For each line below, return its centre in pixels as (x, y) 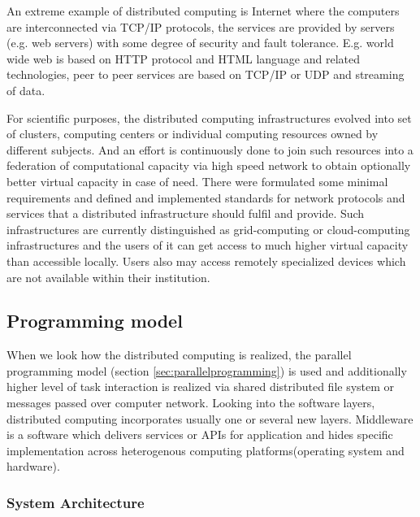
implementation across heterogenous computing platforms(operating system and (206, 450)
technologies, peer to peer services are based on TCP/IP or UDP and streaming (206, 74)
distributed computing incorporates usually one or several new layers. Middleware (210, 418)
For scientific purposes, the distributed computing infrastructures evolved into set (209, 117)
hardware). (33, 466)
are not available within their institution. (108, 277)
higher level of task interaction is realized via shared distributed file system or (201, 387)
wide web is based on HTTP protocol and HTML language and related (184, 58)
